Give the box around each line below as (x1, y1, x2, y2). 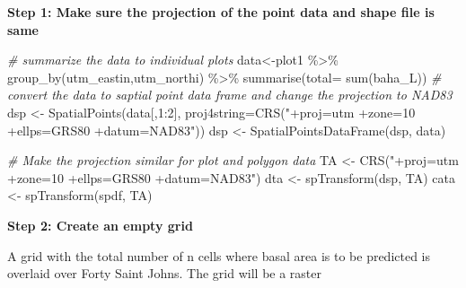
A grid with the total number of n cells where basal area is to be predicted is (7, 246, 431, 265)
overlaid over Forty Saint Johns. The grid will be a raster (7, 264, 322, 283)
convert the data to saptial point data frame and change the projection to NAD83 (7, 85, 453, 104)
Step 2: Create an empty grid (7, 215, 193, 234)
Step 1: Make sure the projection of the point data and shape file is (7, 3, 435, 21)
